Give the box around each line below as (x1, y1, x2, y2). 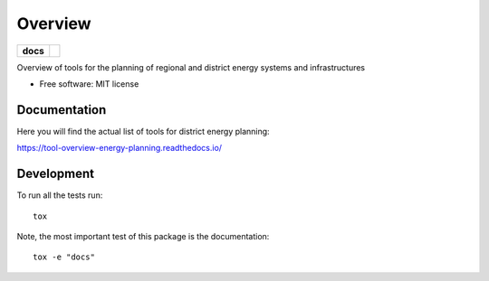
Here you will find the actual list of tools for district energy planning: (16, 126, 271, 136)
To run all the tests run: (16, 190, 103, 201)
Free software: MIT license (39, 78, 139, 89)
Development (16, 166, 95, 182)
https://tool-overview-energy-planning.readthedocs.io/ (16, 143, 222, 154)
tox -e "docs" (33, 252, 95, 262)
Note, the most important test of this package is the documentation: (16, 230, 270, 241)
